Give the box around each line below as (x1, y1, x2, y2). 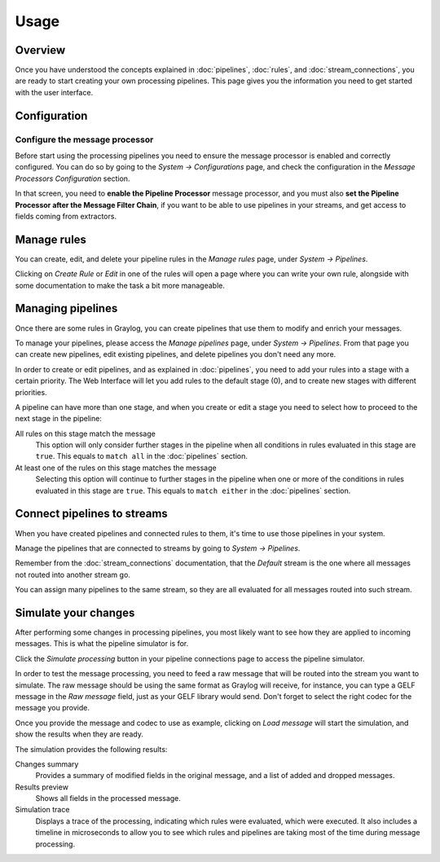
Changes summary (15, 759, 79, 769)
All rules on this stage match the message (15, 429, 156, 438)
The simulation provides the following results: (15, 744, 168, 754)
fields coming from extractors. (15, 211, 117, 221)
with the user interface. (15, 87, 94, 97)
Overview (15, 43, 66, 57)
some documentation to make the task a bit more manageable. (15, 280, 226, 290)
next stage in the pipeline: (15, 414, 102, 424)
